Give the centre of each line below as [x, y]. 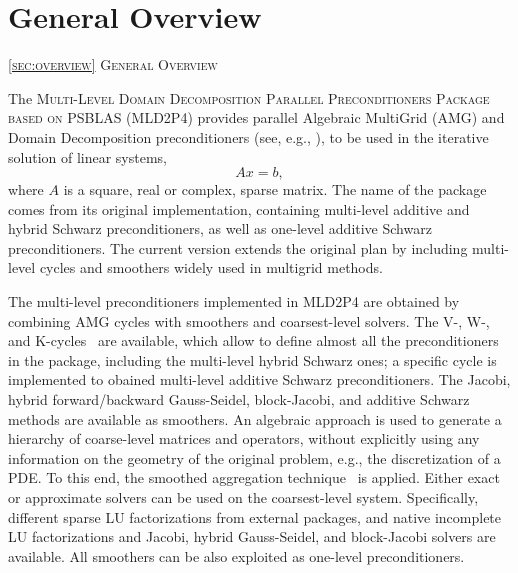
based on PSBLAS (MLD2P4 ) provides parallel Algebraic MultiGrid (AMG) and [256, 117]
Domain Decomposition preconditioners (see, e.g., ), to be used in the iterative [248, 136]
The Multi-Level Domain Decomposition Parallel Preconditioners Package [249, 97]
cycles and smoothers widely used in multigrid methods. [211, 267]
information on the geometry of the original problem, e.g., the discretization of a [254, 457]
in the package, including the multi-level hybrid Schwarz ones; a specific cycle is [252, 359]
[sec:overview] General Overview [113, 64]
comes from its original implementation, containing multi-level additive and [239, 208]
